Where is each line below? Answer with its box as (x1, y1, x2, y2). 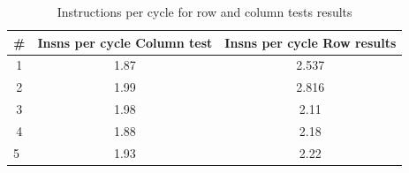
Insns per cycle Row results (224, 33, 397, 51)
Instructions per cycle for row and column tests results (57, 3, 352, 20)
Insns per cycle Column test (37, 33, 213, 51)
